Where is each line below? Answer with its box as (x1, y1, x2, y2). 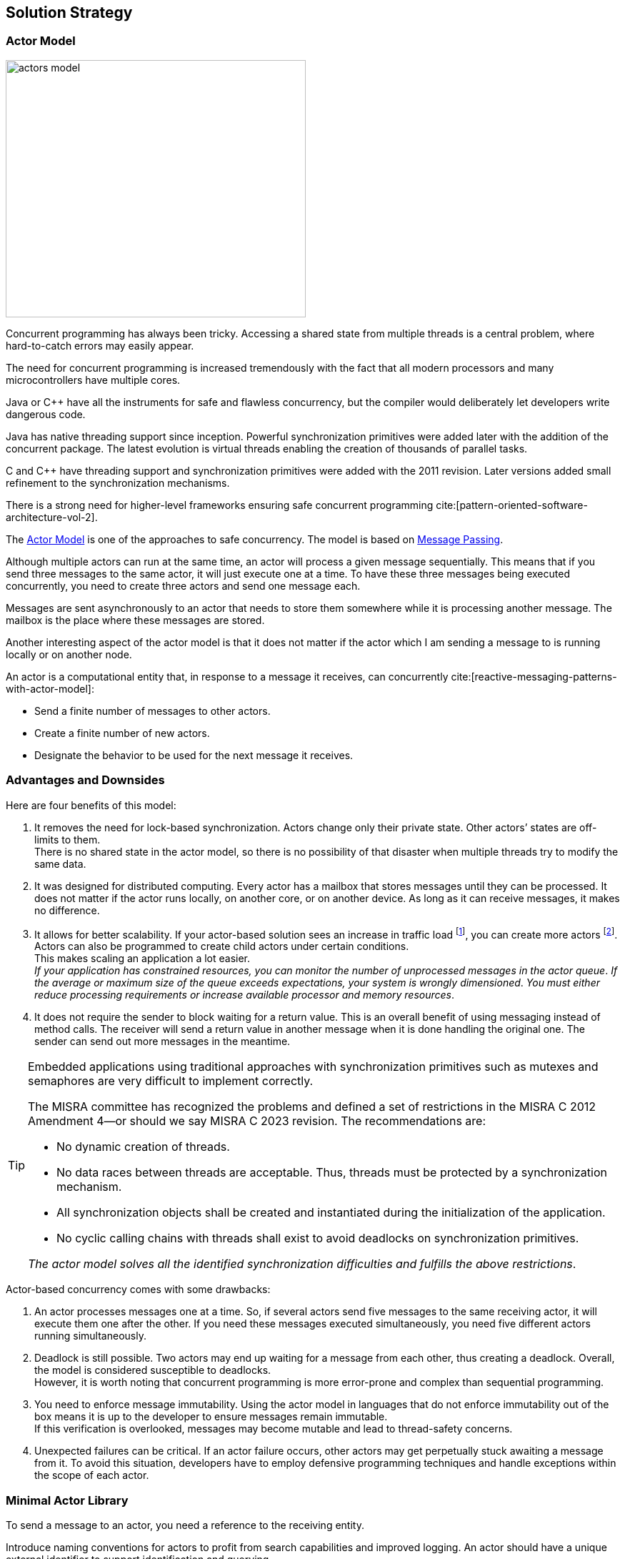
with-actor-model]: (6, 682, 94, 695)
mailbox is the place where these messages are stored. (6, 613, 265, 626)
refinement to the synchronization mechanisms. (6, 476, 230, 489)
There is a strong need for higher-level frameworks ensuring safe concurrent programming (6, 498, 434, 511)
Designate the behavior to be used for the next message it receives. (34, 748, 354, 761)
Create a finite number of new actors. (34, 726, 210, 739)
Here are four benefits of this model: (6, 798, 176, 811)
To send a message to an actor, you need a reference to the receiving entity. (6, 1518, 364, 1531)
